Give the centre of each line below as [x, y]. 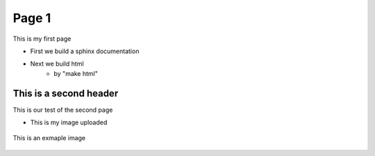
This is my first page [42, 39]
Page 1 [32, 18]
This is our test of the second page [63, 110]
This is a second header [66, 93]
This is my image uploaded [69, 123]
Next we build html [57, 64]
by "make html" [76, 73]
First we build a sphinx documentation [85, 51]
